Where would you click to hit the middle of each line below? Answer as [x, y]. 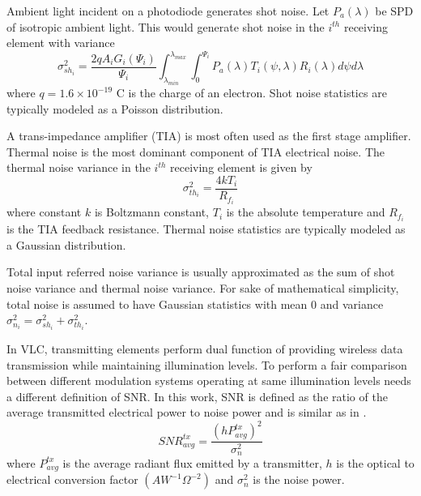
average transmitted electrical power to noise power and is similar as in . [187, 412]
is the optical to [375, 462]
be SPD [394, 11]
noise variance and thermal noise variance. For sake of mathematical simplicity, [203, 288]
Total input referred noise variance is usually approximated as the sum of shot [201, 272]
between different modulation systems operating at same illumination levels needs [209, 381]
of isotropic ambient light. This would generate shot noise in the [166, 26]
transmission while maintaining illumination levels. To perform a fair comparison [207, 364]
